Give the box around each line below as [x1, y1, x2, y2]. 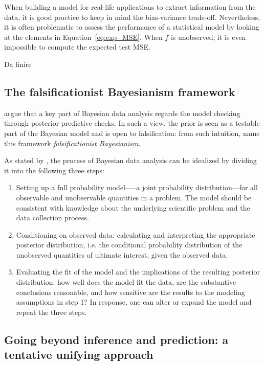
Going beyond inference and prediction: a [4, 331, 229, 347]
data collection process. [16, 212, 89, 223]
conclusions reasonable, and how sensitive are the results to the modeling [16, 286, 245, 297]
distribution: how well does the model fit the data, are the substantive [16, 277, 236, 287]
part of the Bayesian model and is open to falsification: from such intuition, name [4, 127, 260, 138]
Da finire [4, 58, 32, 69]
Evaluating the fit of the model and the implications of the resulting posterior [16, 266, 260, 277]
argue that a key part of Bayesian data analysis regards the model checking [4, 107, 240, 118]
